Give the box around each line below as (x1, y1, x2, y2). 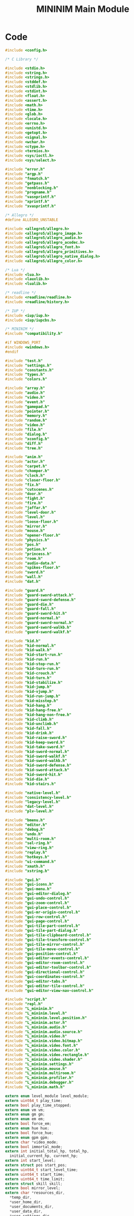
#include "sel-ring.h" (5, 841, 52, 846)
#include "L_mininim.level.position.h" (5, 1015, 87, 1020)
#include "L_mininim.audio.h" (5, 1025, 67, 1030)
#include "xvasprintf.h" (5, 204, 56, 209)
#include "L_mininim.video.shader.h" (5, 1057, 83, 1062)
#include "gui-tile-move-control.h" (5, 946, 80, 952)
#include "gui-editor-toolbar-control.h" (5, 965, 92, 970)
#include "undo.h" (5, 832, 43, 837)
